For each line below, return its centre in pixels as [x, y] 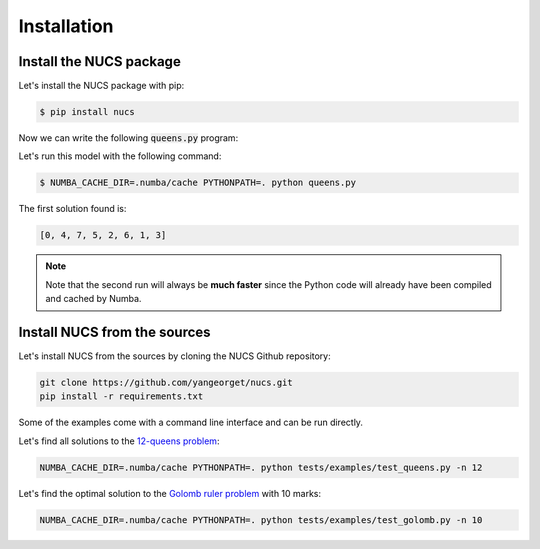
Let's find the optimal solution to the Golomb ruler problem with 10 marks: [170, 493]
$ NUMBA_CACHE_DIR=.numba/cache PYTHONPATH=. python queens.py [198, 183]
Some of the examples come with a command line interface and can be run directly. [191, 422]
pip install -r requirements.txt [121, 396]
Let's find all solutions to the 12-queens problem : [119, 441]
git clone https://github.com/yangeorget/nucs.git [166, 383]
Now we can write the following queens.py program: [128, 138]
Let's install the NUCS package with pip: [101, 86]
